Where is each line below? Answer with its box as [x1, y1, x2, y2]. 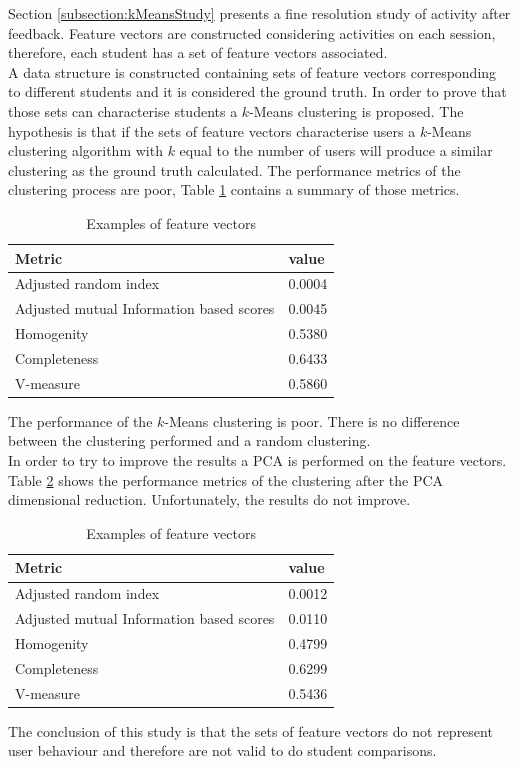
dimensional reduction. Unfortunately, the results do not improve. [8, 489, 411, 510]
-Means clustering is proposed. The [249, 100, 464, 121]
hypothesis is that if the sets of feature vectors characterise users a [8, 120, 416, 141]
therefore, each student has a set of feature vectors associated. [8, 42, 388, 63]
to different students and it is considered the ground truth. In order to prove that [8, 81, 507, 102]
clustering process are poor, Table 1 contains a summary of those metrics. [8, 179, 460, 200]
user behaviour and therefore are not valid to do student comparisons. [8, 740, 437, 761]
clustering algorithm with [8, 140, 163, 161]
